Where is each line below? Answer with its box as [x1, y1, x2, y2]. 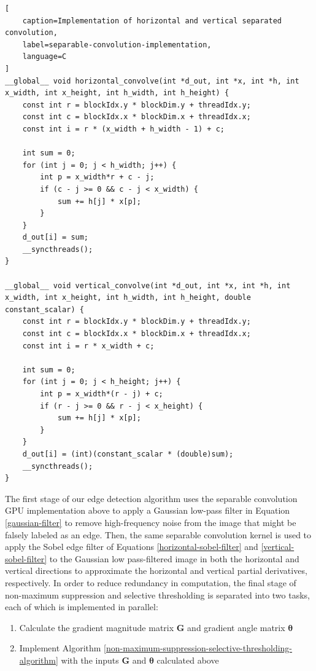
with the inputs [61, 653, 119, 666]
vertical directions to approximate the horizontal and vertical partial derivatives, [5, 564, 307, 577]
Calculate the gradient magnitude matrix [19, 621, 174, 634]
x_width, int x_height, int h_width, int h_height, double [5, 293, 251, 302]
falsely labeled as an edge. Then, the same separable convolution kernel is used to [5, 528, 312, 541]
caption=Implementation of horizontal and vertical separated [22, 16, 282, 25]
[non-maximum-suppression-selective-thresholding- [104, 642, 293, 654]
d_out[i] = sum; [22, 233, 89, 242]
